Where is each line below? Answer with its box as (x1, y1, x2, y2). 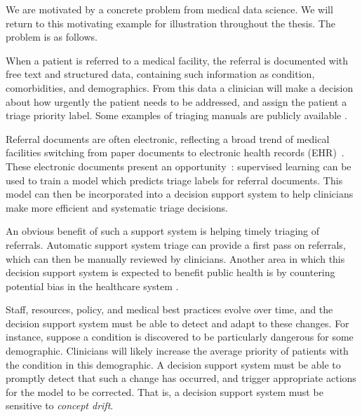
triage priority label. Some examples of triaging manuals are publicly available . (6, 108, 347, 123)
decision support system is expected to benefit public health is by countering (6, 265, 335, 280)
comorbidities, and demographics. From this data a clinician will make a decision (6, 80, 354, 95)
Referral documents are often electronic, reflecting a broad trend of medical (6, 131, 330, 146)
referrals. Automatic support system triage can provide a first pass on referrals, (6, 237, 346, 252)
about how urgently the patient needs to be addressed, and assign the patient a (6, 94, 347, 109)
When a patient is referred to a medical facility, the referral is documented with (6, 53, 349, 67)
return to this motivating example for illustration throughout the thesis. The (6, 15, 335, 30)
